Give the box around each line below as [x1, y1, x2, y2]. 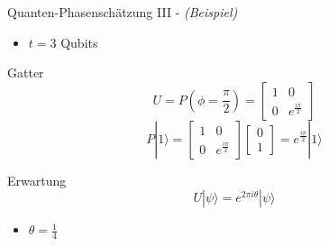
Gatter [7, 63, 44, 82]
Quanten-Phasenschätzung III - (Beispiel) [7, 3, 238, 21]
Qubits [60, 32, 98, 51]
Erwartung [7, 170, 67, 189]
